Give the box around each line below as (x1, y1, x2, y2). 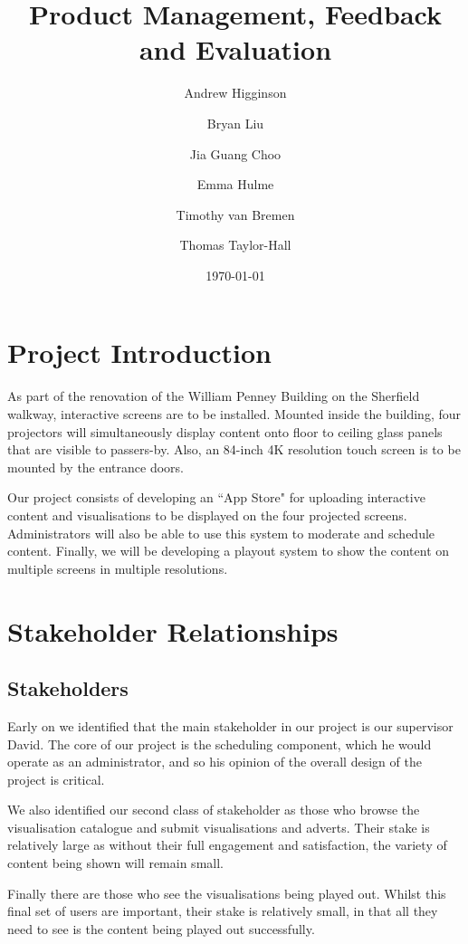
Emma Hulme (196, 175, 274, 194)
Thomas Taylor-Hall (179, 235, 291, 254)
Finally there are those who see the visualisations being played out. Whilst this (7, 883, 446, 902)
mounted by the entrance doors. (7, 457, 184, 476)
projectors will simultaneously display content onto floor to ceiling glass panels (7, 422, 443, 441)
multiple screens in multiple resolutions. (7, 558, 228, 577)
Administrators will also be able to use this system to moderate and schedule (7, 523, 435, 542)
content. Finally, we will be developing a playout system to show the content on (7, 541, 450, 560)
